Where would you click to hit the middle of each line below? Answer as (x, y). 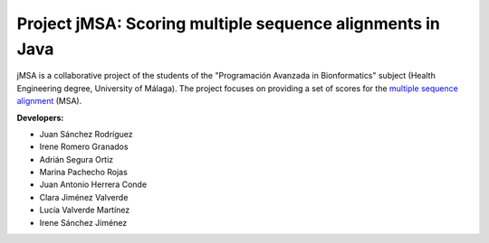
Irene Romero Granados (84, 147)
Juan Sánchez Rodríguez (86, 134)
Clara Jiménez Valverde (84, 197)
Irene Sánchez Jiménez (83, 222)
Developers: (40, 117)
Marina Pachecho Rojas (84, 173)
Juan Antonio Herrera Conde (93, 184)
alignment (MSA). (49, 101)
